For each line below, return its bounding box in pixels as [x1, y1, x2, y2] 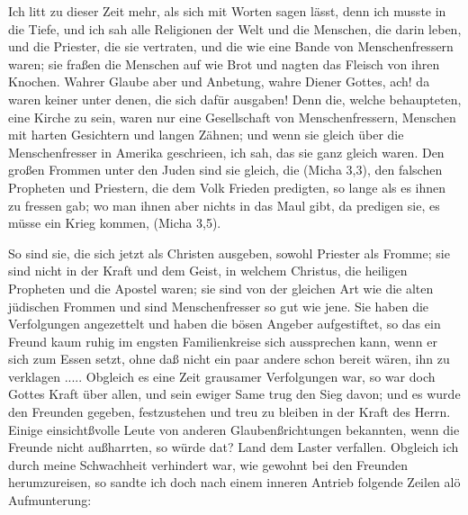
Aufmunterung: [8, 491, 92, 510]
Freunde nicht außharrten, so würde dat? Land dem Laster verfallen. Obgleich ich [8, 438, 459, 456]
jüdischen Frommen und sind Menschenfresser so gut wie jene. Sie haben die [8, 296, 429, 315]
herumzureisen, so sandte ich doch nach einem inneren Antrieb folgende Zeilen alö [8, 473, 461, 492]
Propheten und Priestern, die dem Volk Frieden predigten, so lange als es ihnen [8, 177, 446, 196]
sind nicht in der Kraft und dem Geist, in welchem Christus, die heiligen [8, 261, 408, 280]
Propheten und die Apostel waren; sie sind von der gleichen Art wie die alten [8, 278, 434, 297]
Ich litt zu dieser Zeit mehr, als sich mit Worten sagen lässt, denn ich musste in [8, 2, 446, 20]
